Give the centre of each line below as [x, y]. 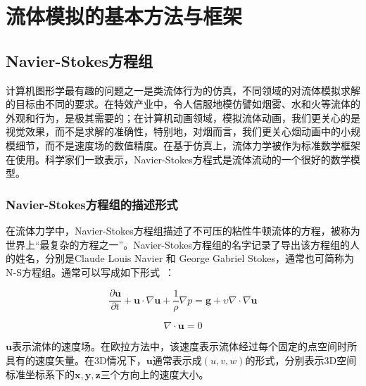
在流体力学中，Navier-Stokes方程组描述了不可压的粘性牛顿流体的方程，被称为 [183, 230]
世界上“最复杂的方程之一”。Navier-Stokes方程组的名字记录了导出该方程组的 [178, 244]
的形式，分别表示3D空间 [301, 360]
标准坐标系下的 [40, 374]
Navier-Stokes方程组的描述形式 [92, 204]
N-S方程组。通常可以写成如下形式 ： [90, 272]
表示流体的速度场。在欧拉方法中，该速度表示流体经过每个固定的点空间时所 [184, 346]
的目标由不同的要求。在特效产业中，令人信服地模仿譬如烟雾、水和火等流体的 [183, 104]
